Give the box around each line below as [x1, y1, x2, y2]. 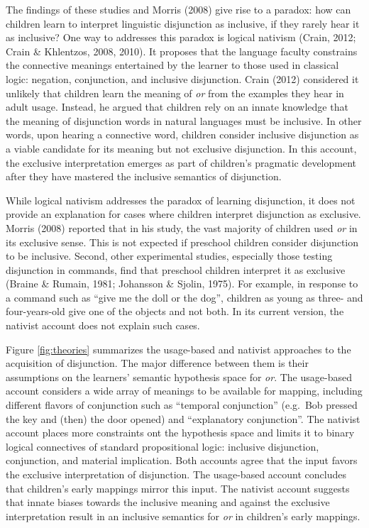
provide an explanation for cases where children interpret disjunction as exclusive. [6, 207, 361, 221]
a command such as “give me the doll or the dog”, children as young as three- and [6, 290, 363, 304]
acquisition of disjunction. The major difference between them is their [6, 356, 309, 370]
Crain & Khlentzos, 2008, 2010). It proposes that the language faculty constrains [6, 43, 358, 58]
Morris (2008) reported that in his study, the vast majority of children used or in [6, 220, 358, 235]
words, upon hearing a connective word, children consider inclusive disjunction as [6, 127, 359, 142]
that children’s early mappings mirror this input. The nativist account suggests [6, 480, 350, 495]
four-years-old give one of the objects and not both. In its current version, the [6, 304, 344, 319]
